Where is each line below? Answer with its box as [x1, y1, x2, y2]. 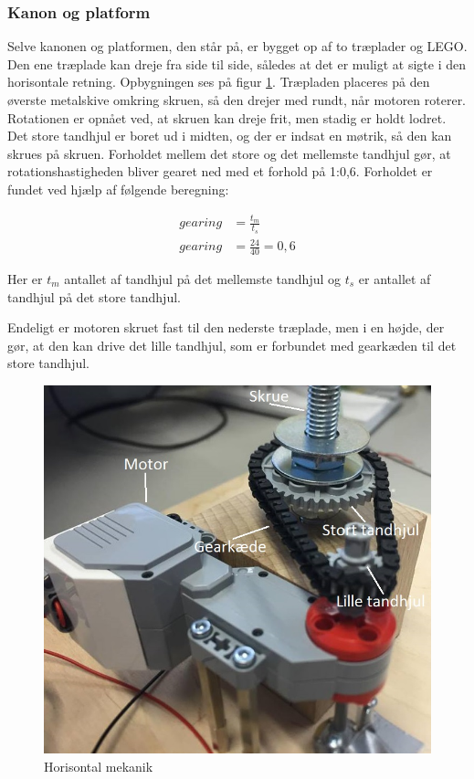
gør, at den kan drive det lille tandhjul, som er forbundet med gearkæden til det [7, 335, 457, 354]
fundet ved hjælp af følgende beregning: [7, 179, 229, 198]
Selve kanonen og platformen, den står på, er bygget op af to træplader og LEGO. [7, 37, 468, 56]
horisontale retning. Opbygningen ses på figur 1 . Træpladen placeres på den [7, 72, 430, 91]
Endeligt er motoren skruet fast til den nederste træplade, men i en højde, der [7, 318, 445, 337]
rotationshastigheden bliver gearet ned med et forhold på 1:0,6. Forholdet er [7, 162, 433, 181]
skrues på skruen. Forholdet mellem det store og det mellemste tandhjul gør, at [7, 143, 451, 163]
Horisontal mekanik [44, 756, 153, 775]
